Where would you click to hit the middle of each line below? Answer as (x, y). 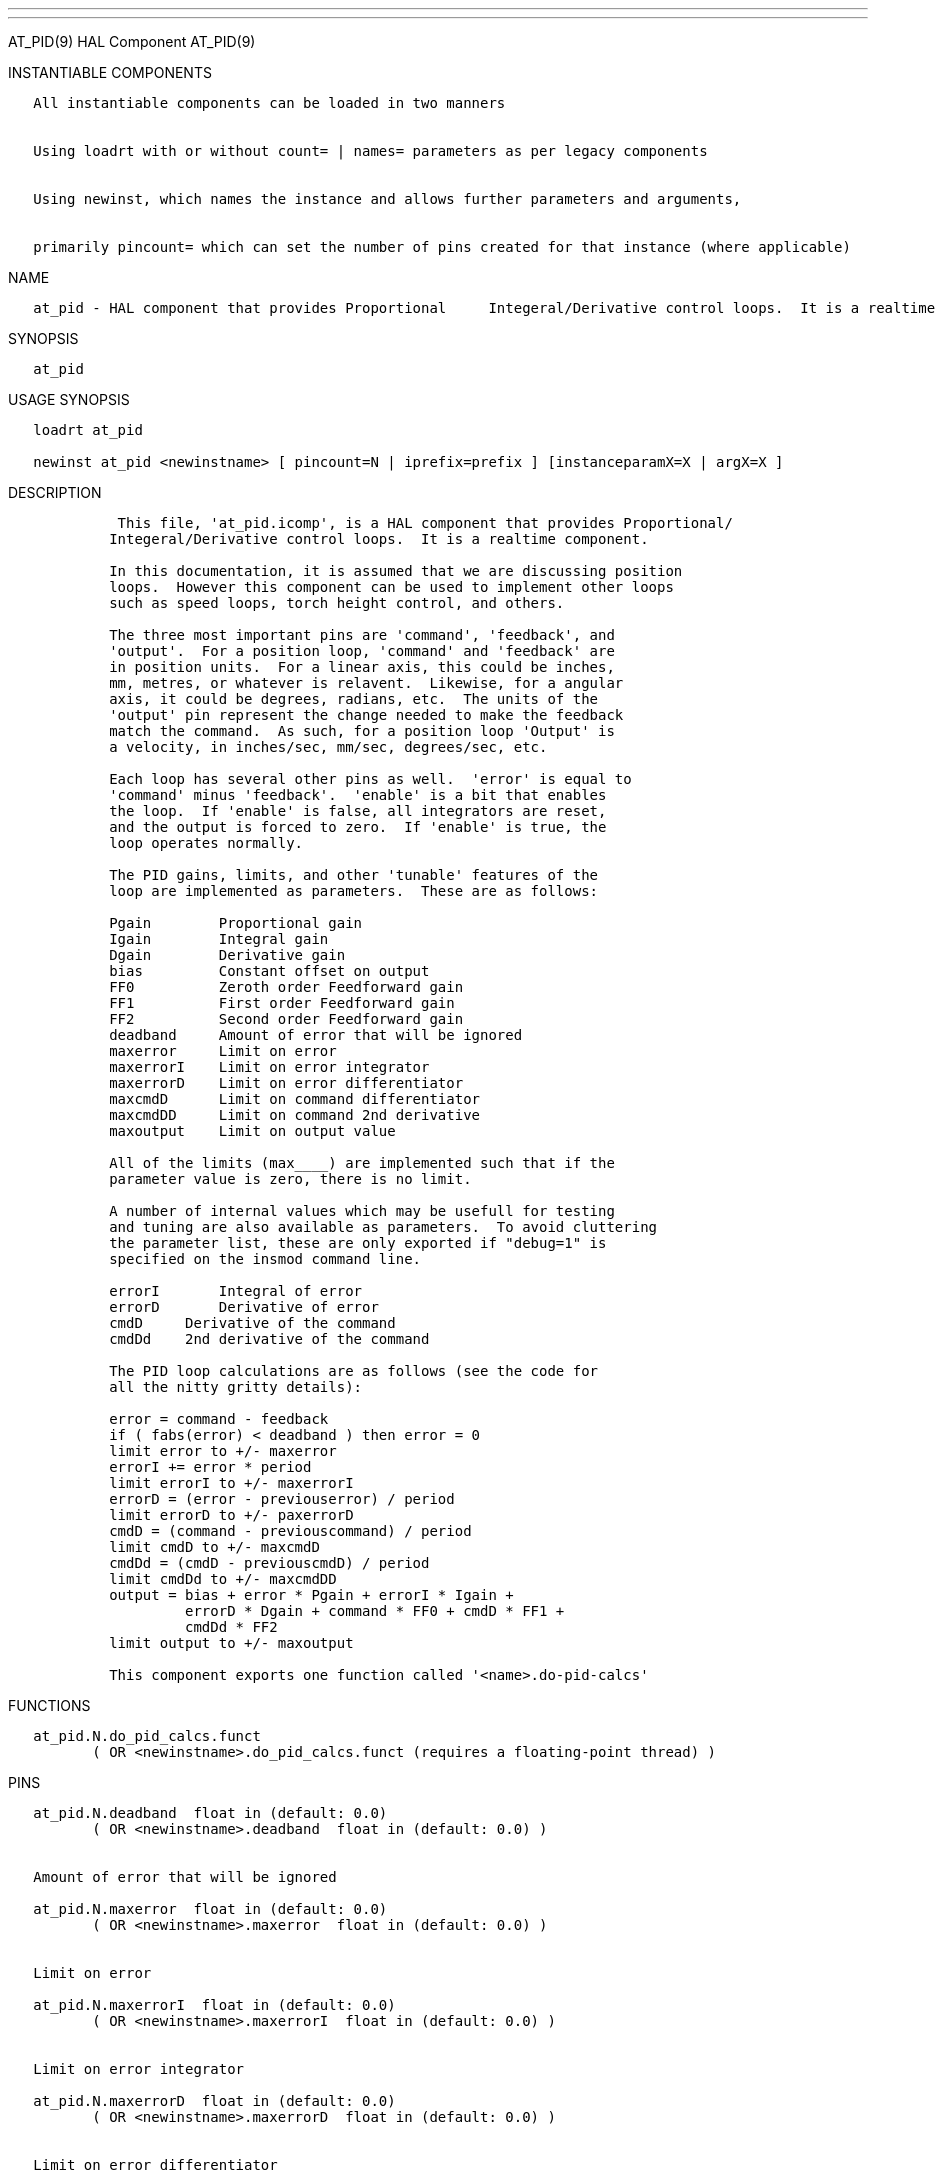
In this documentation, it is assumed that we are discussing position (396, 571)
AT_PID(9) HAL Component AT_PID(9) (132, 41)
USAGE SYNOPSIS (69, 399)
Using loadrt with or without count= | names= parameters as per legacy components (370, 151)
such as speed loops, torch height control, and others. (337, 603)
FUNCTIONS (49, 1705)
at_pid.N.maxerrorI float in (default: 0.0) (214, 2005)
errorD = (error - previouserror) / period (282, 1499)
